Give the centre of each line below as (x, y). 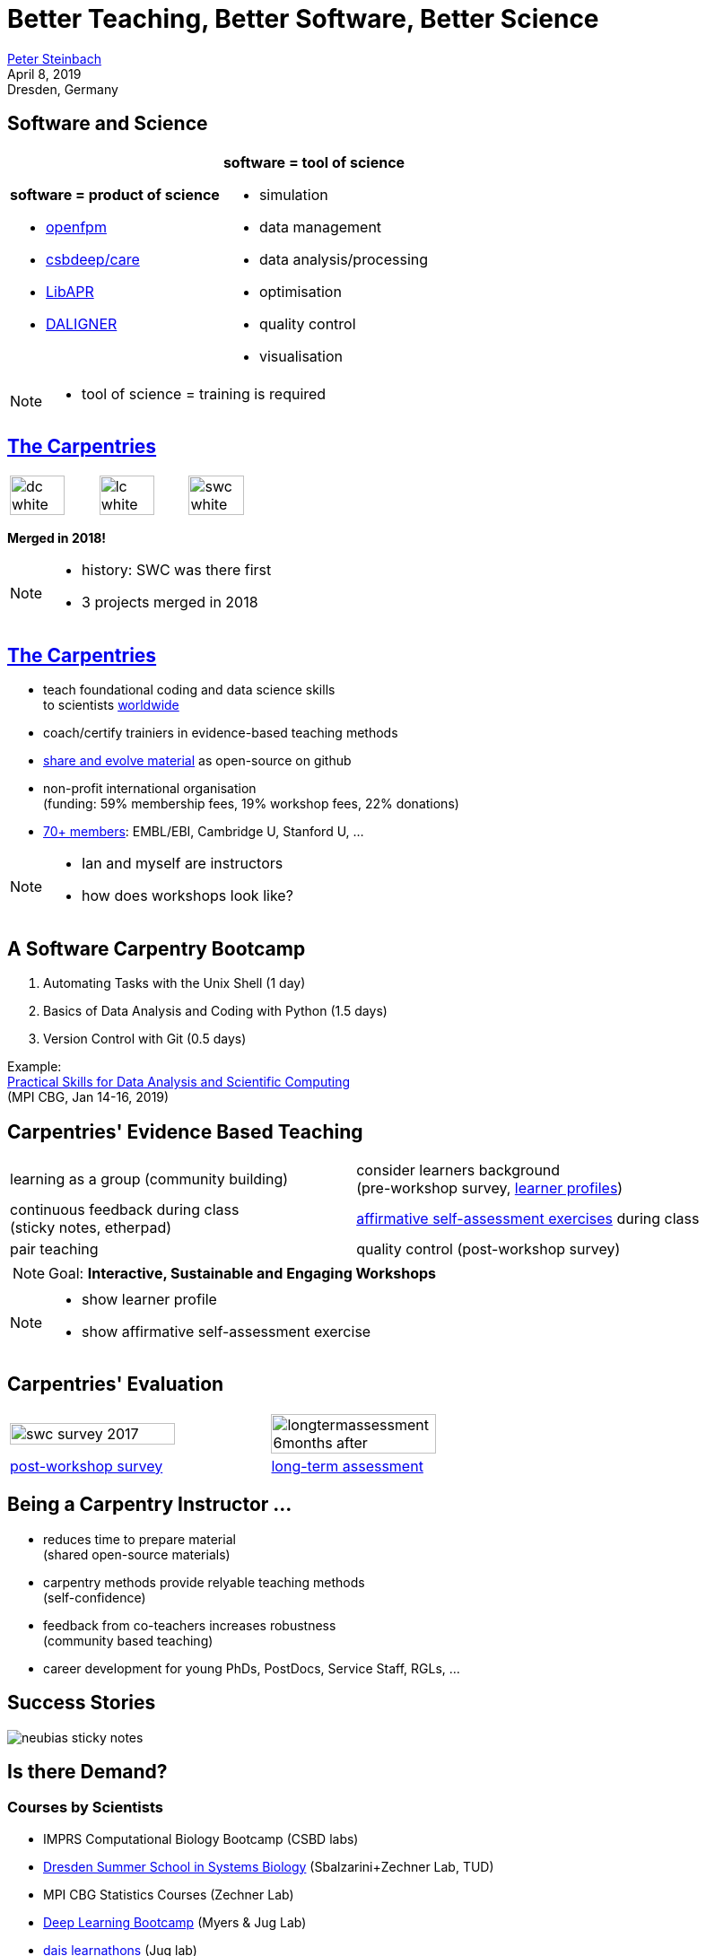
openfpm (76, 227)
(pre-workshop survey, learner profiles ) (490, 1188)
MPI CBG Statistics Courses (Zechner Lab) (169, 1894)
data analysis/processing (344, 259)
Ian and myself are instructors (183, 864)
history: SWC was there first (177, 570)
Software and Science (108, 124)
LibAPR (70, 291)
